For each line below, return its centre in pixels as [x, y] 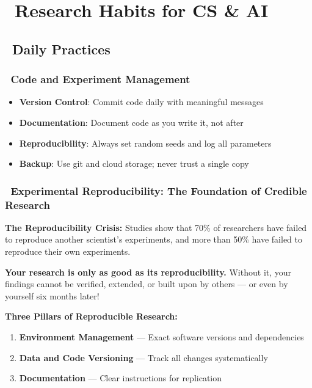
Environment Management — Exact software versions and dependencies [161, 337]
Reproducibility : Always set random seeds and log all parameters [145, 143]
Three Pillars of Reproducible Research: [91, 316]
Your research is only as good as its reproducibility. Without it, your [148, 272]
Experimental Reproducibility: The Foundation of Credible [159, 190]
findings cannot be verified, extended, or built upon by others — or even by [147, 284]
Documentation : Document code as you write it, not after [131, 122]
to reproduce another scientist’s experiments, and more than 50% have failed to [154, 239]
